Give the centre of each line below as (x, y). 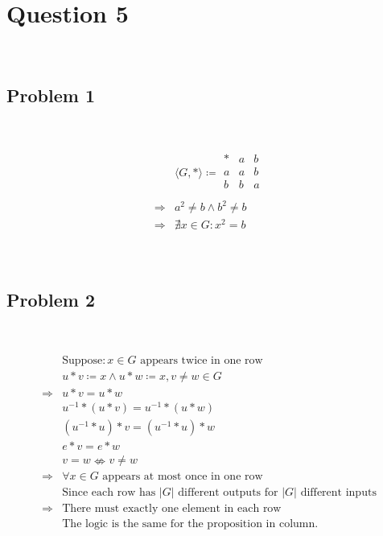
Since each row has (109, 493)
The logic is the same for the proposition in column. (190, 524)
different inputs (338, 493)
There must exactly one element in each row (172, 509)
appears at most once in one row (183, 477)
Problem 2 (51, 300)
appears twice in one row (202, 360)
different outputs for (228, 493)
